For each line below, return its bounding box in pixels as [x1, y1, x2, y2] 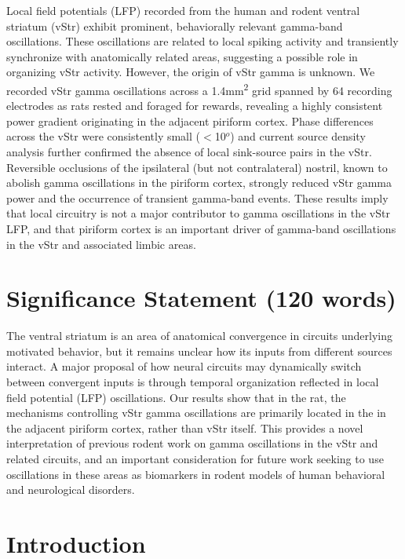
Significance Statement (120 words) [6, 282, 396, 314]
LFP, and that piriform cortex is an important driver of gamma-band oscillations [6, 220, 396, 236]
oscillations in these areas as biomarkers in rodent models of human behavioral [6, 466, 385, 482]
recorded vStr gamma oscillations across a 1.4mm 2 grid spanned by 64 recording [6, 79, 392, 98]
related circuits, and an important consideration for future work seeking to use [6, 451, 384, 467]
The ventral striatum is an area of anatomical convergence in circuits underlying [6, 327, 393, 344]
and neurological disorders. [6, 481, 135, 498]
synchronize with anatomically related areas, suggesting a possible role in [6, 48, 358, 64]
